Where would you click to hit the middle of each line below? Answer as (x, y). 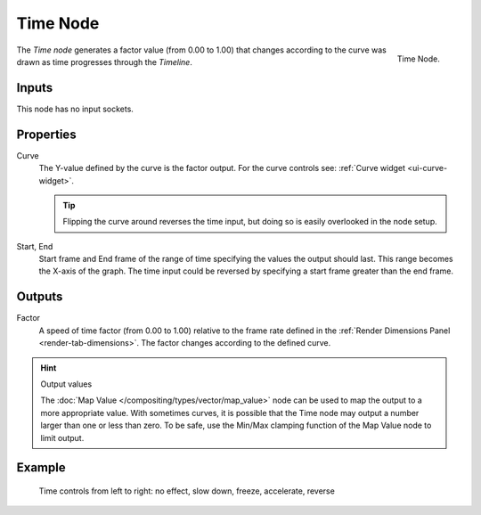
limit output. (62, 437)
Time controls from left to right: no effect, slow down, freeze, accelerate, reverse (187, 491)
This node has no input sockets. (75, 109)
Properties (46, 134)
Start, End (35, 246)
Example (41, 468)
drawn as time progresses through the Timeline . (105, 61)
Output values (66, 384)
